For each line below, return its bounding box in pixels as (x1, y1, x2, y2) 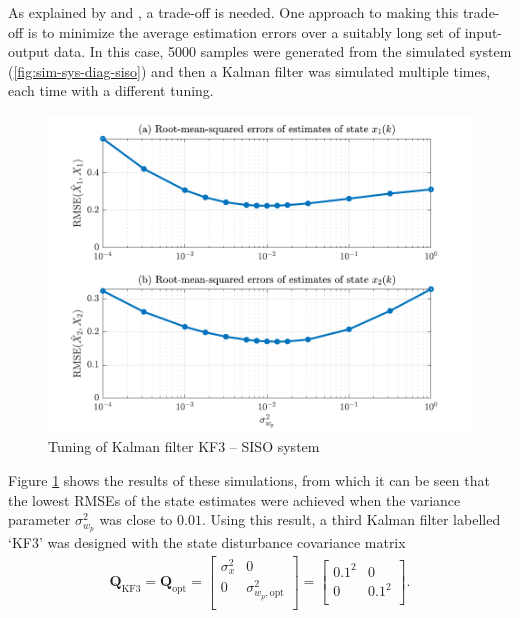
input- (464, 21, 503, 42)
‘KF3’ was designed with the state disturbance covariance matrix (8, 531, 406, 552)
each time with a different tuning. (8, 80, 214, 101)
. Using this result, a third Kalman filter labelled (201, 509, 501, 530)
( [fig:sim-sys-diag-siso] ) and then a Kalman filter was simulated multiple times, (8, 60, 491, 81)
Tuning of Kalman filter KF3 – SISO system (48, 436, 320, 457)
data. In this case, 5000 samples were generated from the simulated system (53, 41, 512, 62)
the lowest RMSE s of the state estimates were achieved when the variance (8, 489, 461, 510)
